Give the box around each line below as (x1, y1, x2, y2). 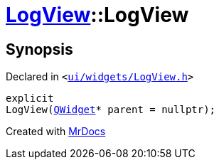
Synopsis (6, 40, 73, 58)
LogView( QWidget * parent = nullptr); (6, 104, 216, 116)
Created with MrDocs (6, 125, 106, 138)
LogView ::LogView (6, 3, 189, 27)
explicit (6, 92, 54, 105)
